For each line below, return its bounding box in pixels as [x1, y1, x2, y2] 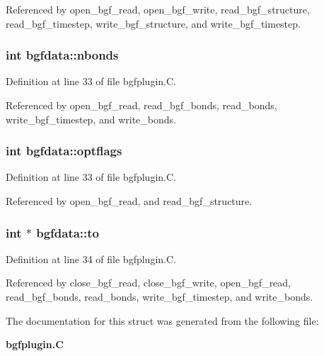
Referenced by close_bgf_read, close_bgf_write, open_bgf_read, [6, 275, 291, 290]
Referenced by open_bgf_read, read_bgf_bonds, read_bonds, [6, 98, 277, 112]
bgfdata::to [36, 223, 100, 241]
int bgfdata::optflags [6, 142, 122, 160]
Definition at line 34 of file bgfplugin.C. [6, 251, 176, 266]
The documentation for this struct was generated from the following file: [6, 313, 319, 328]
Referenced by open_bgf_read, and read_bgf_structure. [6, 194, 253, 208]
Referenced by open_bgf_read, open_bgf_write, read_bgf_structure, [6, 2, 310, 16]
